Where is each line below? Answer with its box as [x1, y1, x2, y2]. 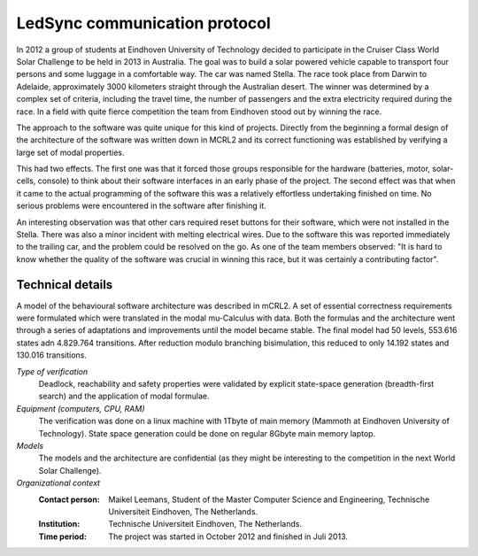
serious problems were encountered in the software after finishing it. [16, 200, 267, 212]
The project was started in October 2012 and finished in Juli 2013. [108, 531, 349, 542]
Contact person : [38, 494, 101, 505]
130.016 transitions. [16, 350, 88, 360]
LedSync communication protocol [16, 13, 272, 33]
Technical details [16, 277, 113, 292]
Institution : [38, 519, 81, 529]
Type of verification [16, 366, 89, 376]
